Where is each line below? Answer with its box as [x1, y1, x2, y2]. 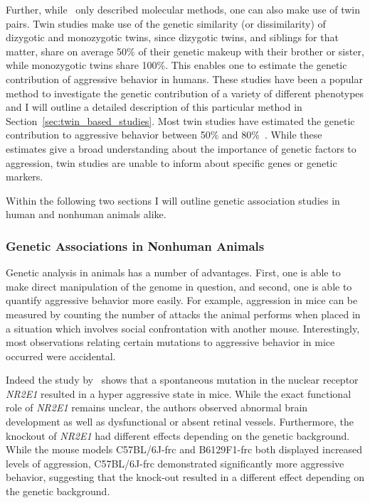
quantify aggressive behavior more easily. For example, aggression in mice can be [6, 293, 358, 308]
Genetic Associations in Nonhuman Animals [6, 237, 265, 254]
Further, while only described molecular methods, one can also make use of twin [6, 2, 361, 16]
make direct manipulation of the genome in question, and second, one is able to [6, 278, 352, 293]
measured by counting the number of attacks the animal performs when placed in [6, 306, 361, 321]
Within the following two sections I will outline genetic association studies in [6, 193, 340, 207]
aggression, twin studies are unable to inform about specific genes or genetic [6, 155, 337, 170]
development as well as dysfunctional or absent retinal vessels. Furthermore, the [6, 414, 354, 429]
